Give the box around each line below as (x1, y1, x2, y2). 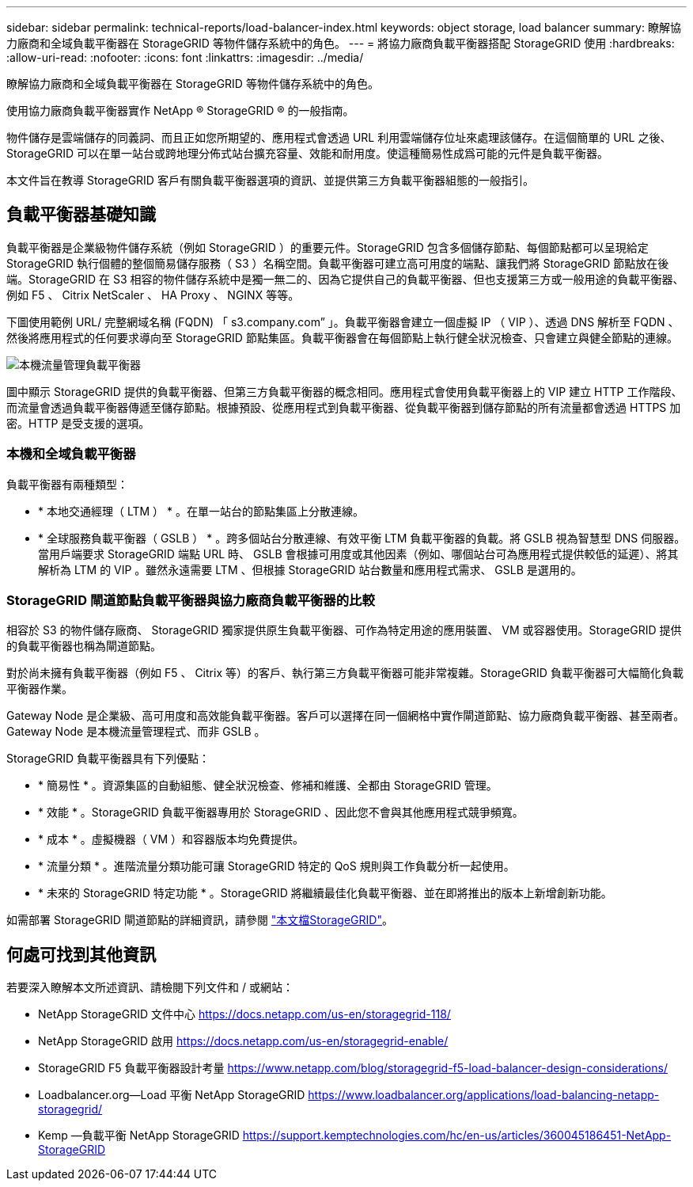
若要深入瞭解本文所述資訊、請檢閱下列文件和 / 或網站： (6, 980, 293, 995)
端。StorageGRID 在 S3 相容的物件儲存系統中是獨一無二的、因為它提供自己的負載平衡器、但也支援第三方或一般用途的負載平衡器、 (6, 272, 684, 286)
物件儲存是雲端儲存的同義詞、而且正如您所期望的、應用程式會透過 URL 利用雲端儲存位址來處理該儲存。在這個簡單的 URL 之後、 (6, 131, 672, 144)
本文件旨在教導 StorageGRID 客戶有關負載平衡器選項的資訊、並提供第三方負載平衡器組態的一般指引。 (6, 173, 534, 187)
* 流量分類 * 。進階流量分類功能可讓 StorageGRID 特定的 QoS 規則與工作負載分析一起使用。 (38, 859, 515, 873)
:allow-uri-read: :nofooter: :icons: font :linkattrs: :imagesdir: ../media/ (6, 51, 364, 64)
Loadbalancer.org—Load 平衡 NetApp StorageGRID (38, 1088, 305, 1102)
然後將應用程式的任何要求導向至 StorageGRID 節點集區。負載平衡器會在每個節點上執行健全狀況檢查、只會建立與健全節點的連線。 (6, 330, 678, 344)
